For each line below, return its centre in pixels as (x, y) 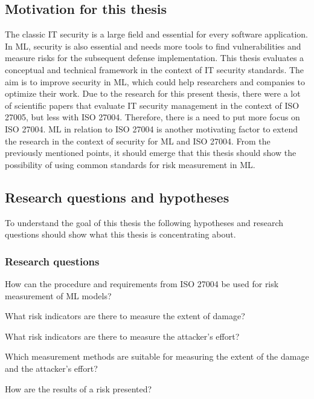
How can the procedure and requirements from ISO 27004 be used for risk (142, 283)
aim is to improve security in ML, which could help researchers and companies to (155, 81)
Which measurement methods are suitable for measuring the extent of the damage (157, 356)
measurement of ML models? (58, 295)
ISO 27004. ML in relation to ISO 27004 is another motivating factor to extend (151, 128)
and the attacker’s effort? (51, 368)
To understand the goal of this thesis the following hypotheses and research (144, 222)
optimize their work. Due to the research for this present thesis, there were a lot (153, 93)
